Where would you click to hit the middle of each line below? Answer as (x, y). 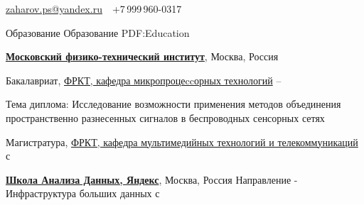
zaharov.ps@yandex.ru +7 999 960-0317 (94, 9)
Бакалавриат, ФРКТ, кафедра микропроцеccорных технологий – (144, 80)
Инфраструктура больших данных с (83, 193)
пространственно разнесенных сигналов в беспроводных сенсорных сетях (165, 117)
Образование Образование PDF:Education (98, 32)
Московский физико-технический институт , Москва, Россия (142, 56)
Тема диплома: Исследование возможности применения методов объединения (173, 104)
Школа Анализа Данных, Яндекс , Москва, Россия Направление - (152, 179)
